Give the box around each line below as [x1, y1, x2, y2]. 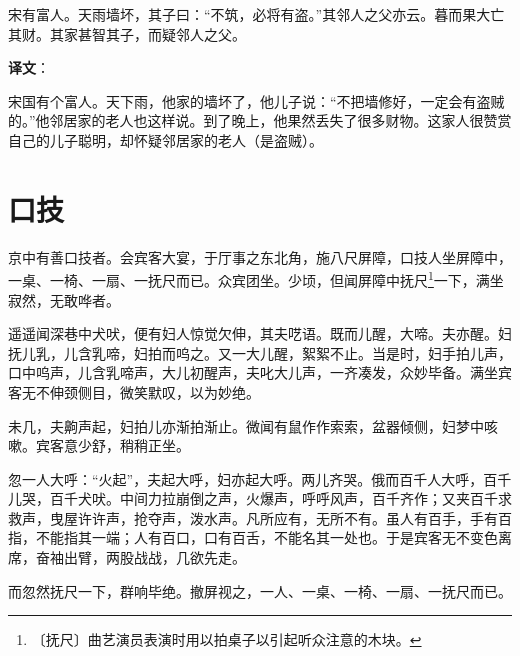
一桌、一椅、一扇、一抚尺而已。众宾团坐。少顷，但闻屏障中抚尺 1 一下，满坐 [8, 267, 504, 290]
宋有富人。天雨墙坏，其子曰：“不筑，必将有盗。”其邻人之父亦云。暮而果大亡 [8, 4, 505, 24]
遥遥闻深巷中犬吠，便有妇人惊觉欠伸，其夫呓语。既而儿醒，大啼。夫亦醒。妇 [8, 323, 512, 344]
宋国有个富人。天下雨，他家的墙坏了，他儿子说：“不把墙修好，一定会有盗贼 [8, 90, 505, 111]
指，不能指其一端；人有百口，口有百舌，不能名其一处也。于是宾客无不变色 [8, 527, 498, 548]
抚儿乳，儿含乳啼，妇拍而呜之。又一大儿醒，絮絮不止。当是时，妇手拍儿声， [8, 342, 512, 363]
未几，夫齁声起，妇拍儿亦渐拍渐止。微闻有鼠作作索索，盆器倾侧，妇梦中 [8, 415, 484, 436]
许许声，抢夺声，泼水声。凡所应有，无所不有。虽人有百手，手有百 [77, 507, 512, 528]
